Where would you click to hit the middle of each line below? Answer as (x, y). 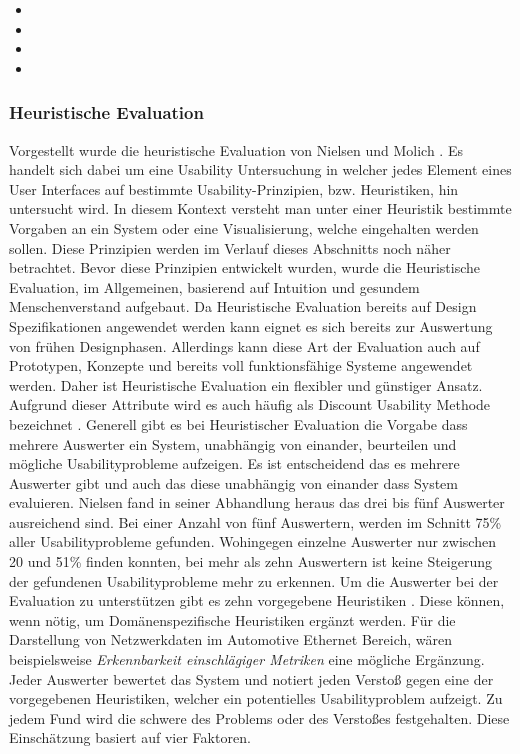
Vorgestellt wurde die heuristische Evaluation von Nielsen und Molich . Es (236, 149)
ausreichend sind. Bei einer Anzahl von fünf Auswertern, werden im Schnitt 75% (255, 521)
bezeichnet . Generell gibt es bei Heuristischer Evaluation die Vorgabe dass (238, 423)
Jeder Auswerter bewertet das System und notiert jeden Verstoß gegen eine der (251, 678)
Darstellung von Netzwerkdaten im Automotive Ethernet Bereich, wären (231, 639)
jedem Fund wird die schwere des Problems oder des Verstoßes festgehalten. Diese (259, 717)
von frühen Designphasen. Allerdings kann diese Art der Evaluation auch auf (244, 345)
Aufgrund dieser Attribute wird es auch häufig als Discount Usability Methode (250, 404)
